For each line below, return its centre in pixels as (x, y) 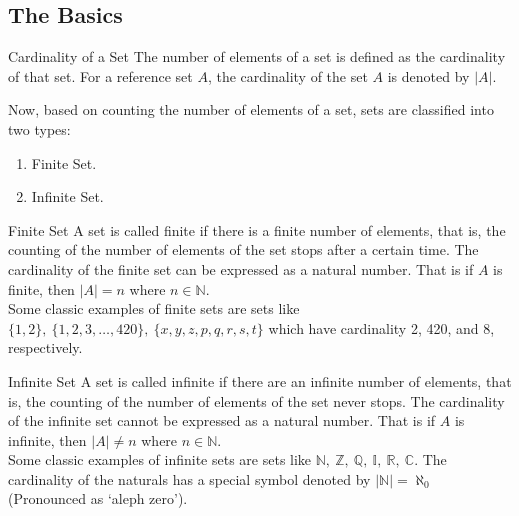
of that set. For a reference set (100, 75)
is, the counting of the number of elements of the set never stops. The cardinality (256, 400)
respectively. (45, 347)
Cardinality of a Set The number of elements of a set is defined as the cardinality (257, 56)
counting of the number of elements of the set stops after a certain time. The (243, 249)
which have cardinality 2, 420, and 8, (381, 327)
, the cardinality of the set (287, 75)
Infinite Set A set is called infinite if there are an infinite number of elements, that (260, 380)
